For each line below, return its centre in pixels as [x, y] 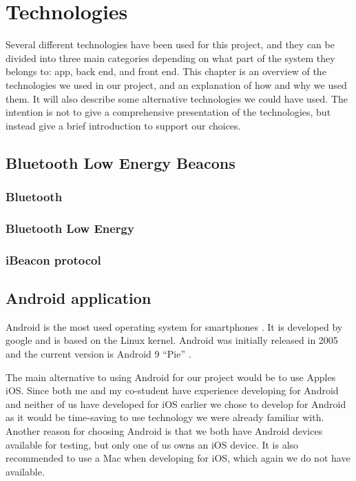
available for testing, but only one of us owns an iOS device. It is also [152, 444]
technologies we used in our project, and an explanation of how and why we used [176, 84]
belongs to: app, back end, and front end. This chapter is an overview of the [166, 71]
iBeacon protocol [53, 259]
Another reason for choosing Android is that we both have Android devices [164, 430]
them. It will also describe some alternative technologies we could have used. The [177, 98]
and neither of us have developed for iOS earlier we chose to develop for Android [176, 403]
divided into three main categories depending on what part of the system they [170, 58]
